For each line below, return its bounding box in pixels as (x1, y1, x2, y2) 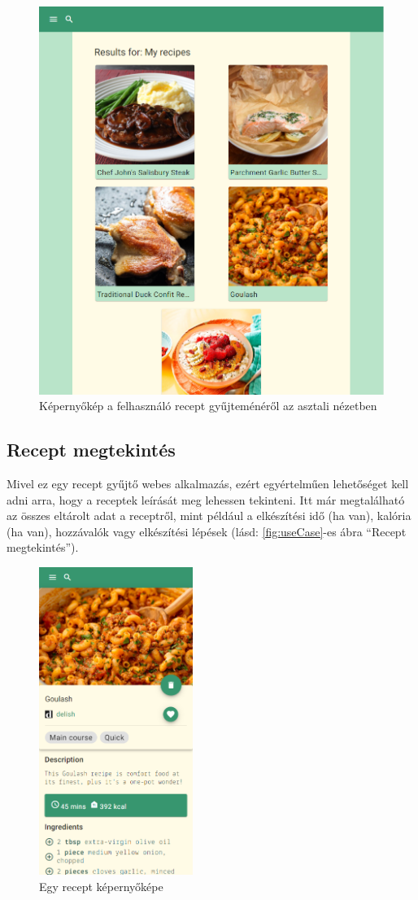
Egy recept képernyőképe (39, 877, 163, 894)
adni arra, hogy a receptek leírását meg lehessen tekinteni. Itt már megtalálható (7, 491, 405, 508)
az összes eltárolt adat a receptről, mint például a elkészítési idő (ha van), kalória (7, 507, 411, 524)
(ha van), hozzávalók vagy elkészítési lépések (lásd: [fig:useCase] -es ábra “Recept (7, 522, 407, 540)
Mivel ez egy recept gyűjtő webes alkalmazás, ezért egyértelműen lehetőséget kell (7, 475, 409, 492)
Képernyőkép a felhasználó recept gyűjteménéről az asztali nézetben (39, 397, 377, 414)
